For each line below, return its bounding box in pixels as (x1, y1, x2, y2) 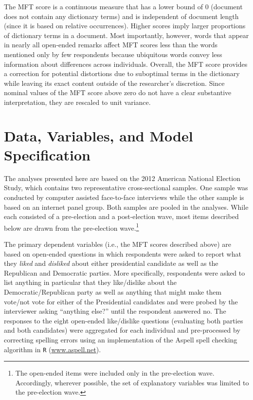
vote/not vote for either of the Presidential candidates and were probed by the (4, 296, 238, 306)
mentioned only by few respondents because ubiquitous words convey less (4, 49, 222, 59)
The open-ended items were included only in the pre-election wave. (15, 368, 215, 378)
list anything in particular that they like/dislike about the (4, 277, 177, 287)
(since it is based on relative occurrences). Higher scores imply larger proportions (4, 20, 246, 31)
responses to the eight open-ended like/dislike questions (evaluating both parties (4, 315, 243, 325)
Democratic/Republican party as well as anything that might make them (4, 287, 222, 297)
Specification (4, 144, 90, 164)
